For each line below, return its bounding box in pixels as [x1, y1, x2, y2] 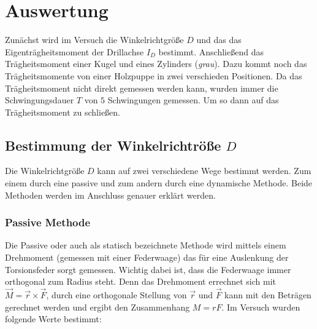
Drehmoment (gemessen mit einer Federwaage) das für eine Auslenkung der [5, 251, 289, 264]
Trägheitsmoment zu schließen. [5, 105, 121, 118]
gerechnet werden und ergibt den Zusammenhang [5, 300, 190, 313]
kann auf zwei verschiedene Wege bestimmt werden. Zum [97, 164, 311, 177]
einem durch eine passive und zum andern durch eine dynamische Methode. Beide [5, 176, 313, 189]
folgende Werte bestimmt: [5, 312, 102, 325]
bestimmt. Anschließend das [158, 45, 264, 58]
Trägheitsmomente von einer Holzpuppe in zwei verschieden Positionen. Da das [5, 69, 302, 82]
